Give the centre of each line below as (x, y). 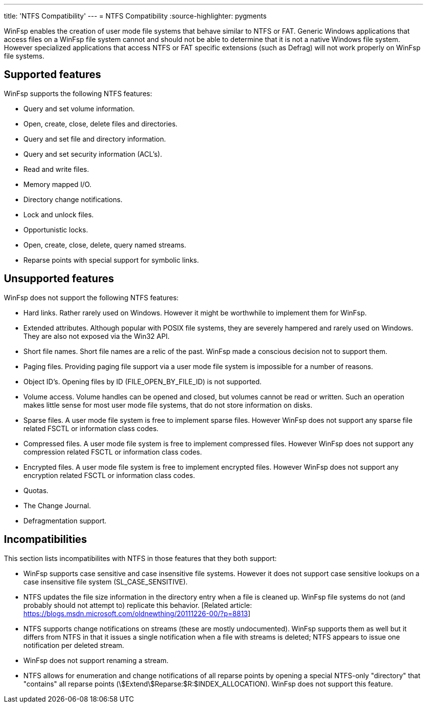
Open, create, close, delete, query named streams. (105, 245)
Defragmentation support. (65, 520)
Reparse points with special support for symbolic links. (111, 260)
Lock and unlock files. (59, 214)
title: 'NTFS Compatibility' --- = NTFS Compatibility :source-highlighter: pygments (135, 16)
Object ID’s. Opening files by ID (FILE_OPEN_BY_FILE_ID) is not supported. (143, 381)
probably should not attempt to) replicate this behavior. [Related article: (138, 605)
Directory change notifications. (73, 199)
